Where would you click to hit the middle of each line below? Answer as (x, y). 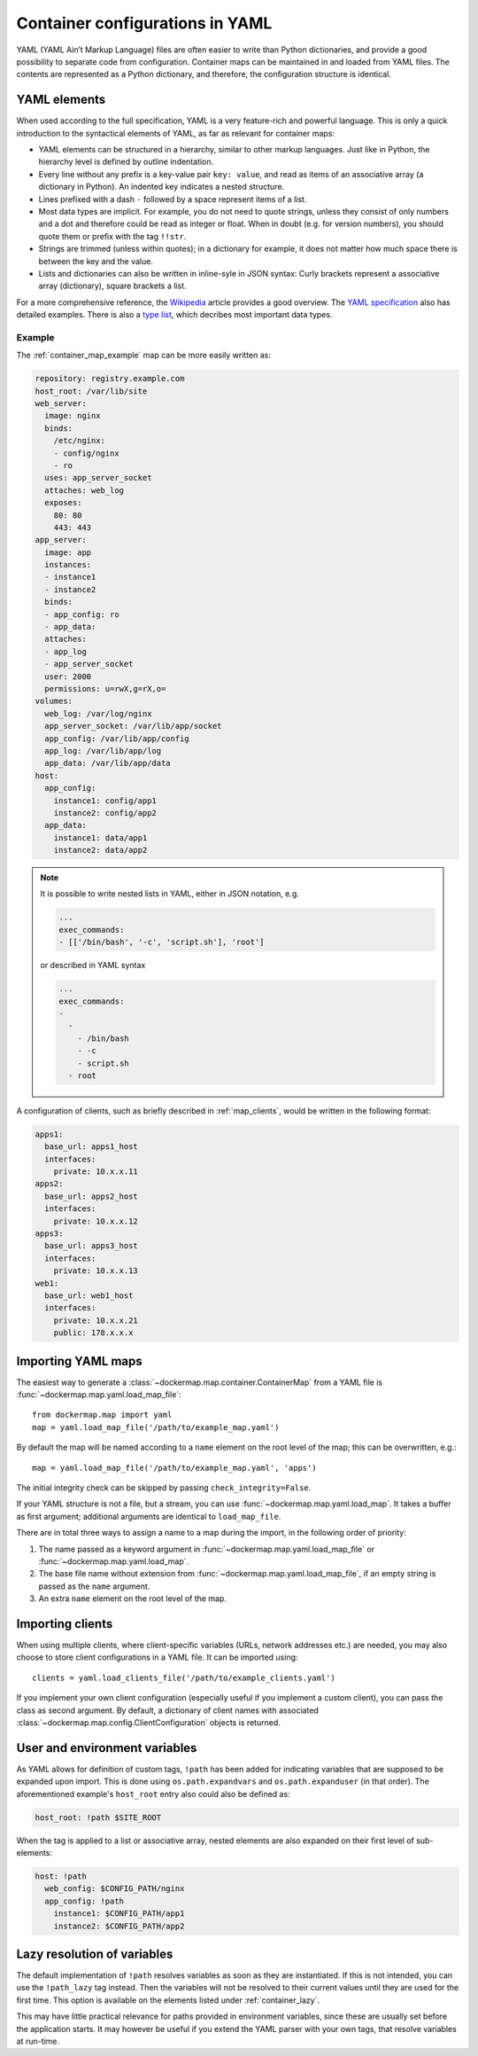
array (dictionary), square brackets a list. (112, 286)
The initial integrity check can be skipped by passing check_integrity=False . (164, 1487)
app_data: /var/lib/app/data (108, 763)
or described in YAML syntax (93, 965)
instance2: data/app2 (100, 850)
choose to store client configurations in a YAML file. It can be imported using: (157, 1657)
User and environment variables (107, 1748)
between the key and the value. (96, 261)
